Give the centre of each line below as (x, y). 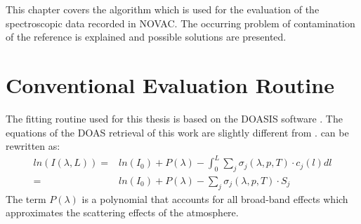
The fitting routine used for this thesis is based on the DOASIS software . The (174, 118)
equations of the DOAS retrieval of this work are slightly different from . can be (177, 132)
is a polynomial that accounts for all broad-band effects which (215, 198)
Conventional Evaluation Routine (170, 84)
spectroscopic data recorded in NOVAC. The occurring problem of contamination (180, 23)
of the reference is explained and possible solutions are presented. (146, 37)
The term (26, 198)
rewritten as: (33, 146)
